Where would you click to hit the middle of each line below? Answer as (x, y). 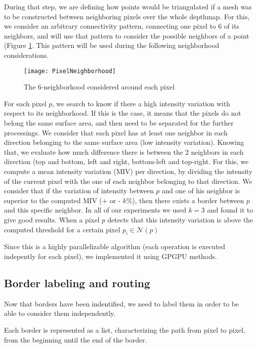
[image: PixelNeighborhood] (70, 71)
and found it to (230, 210)
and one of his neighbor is (201, 191)
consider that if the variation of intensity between (79, 191)
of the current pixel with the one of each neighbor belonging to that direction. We (128, 181)
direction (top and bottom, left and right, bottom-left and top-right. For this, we (126, 161)
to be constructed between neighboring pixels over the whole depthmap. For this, (127, 16)
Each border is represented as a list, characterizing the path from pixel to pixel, (125, 329)
